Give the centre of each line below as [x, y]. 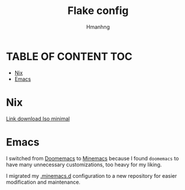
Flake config [98, 11]
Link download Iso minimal [38, 118]
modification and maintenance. [43, 182]
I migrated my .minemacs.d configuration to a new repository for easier [92, 175]
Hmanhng [98, 27]
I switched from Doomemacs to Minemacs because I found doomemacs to [92, 158]
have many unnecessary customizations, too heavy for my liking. [84, 164]
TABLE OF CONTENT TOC [69, 56]
